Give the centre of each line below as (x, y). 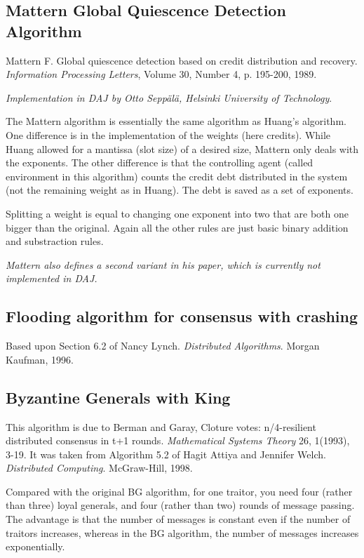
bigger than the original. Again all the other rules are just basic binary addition (177, 227)
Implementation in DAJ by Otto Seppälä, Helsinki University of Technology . (169, 97)
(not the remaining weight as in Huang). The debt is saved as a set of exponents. (180, 190)
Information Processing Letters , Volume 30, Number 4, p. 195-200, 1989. (161, 74)
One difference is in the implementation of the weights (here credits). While (168, 134)
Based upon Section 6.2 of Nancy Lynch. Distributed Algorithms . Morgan (163, 346)
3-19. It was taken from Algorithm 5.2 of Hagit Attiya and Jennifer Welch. (166, 454)
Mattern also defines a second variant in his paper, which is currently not (163, 264)
